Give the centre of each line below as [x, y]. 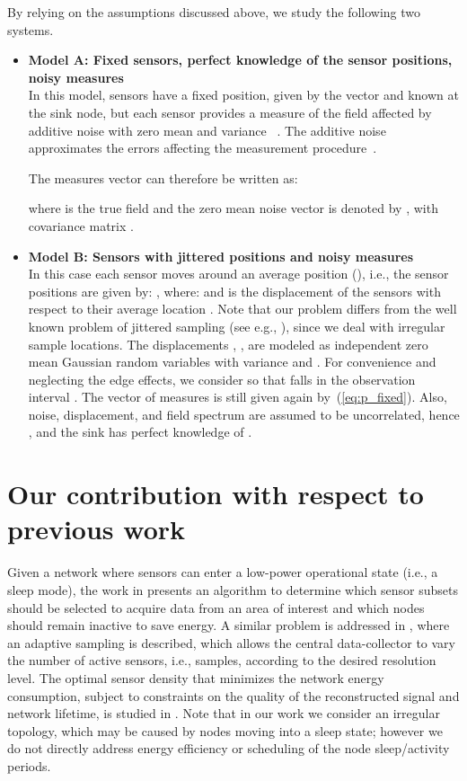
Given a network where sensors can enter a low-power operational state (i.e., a [223, 572]
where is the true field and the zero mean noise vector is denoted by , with [233, 208]
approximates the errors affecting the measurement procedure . [203, 148]
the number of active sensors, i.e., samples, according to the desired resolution [222, 660]
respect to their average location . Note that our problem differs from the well [242, 309]
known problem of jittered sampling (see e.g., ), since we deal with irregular [237, 326]
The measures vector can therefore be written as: [163, 177]
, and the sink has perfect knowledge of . [140, 432]
